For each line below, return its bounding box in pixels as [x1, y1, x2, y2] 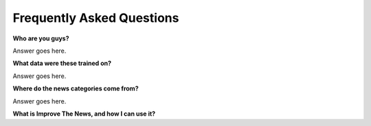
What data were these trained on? [12, 59, 112, 68]
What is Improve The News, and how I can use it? [12, 110, 156, 118]
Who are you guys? [12, 34, 69, 42]
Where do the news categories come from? [12, 84, 139, 92]
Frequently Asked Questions [12, 10, 179, 25]
